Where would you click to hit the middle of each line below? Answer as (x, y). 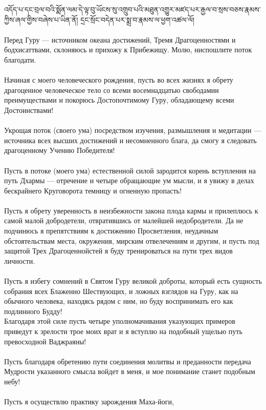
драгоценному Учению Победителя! (60, 150)
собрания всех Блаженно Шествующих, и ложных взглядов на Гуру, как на (121, 291)
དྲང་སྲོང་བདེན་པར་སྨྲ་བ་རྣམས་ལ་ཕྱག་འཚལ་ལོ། (137, 19)
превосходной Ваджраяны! (45, 341)
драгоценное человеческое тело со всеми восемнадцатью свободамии (112, 90)
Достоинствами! (29, 110)
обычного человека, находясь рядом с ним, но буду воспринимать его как (119, 301)
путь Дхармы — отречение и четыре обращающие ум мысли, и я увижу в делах (129, 180)
